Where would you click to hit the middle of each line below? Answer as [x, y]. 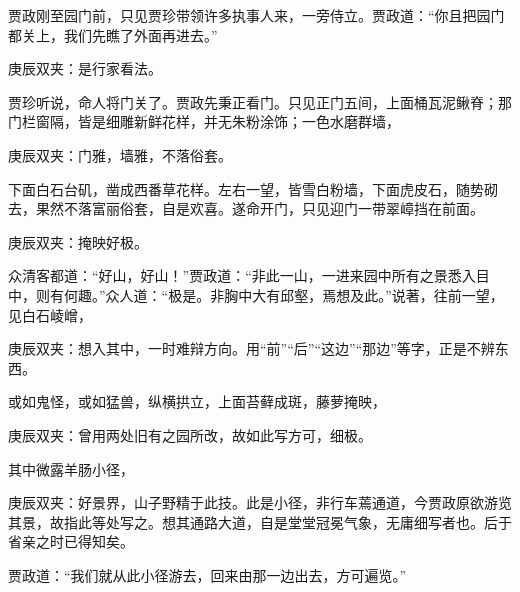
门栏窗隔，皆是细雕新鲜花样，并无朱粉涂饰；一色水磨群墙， [204, 121]
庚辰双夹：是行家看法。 [85, 68]
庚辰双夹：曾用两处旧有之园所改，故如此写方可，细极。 [190, 434]
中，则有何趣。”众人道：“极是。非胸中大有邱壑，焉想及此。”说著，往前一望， [256, 294]
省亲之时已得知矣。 [71, 541]
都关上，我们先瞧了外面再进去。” [113, 34]
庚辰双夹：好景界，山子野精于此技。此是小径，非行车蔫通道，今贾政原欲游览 [260, 502]
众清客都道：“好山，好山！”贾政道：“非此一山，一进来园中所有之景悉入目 [249, 275]
